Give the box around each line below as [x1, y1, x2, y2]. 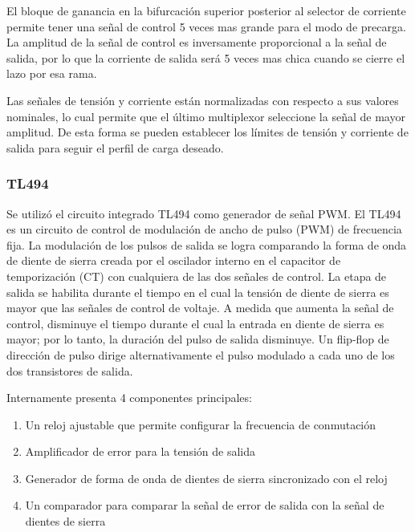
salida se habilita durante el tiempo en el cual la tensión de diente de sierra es [6, 283, 389, 300]
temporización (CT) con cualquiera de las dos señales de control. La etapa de [6, 267, 387, 284]
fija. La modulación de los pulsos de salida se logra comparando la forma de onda [6, 236, 407, 253]
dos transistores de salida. [6, 362, 133, 379]
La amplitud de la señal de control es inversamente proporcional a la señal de [6, 34, 387, 51]
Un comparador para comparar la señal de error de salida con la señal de [25, 497, 384, 514]
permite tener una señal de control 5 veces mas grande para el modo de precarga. [6, 18, 406, 35]
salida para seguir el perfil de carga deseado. [6, 139, 224, 156]
